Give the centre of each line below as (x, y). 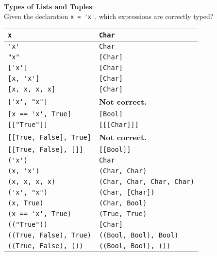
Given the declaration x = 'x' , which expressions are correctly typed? (109, 16)
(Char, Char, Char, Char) (147, 182)
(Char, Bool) (123, 203)
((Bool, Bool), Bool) (139, 235)
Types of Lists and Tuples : (49, 6)
